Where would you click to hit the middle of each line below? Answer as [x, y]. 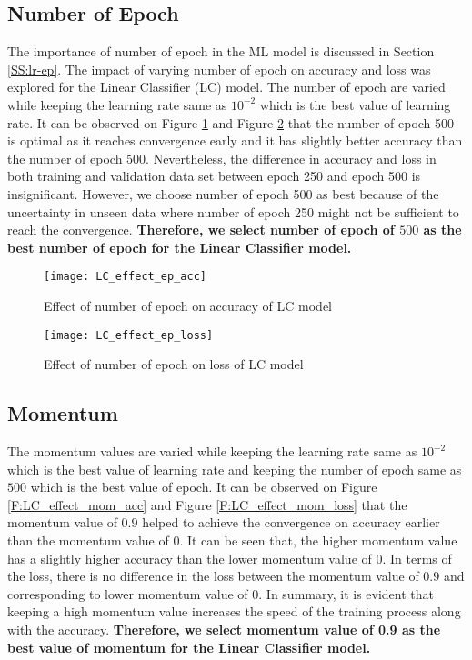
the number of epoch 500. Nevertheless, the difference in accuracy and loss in [222, 158]
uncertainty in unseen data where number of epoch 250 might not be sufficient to [233, 211]
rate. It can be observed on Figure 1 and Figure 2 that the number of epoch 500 [231, 122]
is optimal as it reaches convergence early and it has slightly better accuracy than [235, 140]
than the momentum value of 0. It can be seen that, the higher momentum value [232, 540]
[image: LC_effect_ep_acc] [125, 277]
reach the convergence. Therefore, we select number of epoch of [201, 230]
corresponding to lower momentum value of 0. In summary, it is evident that [221, 593]
